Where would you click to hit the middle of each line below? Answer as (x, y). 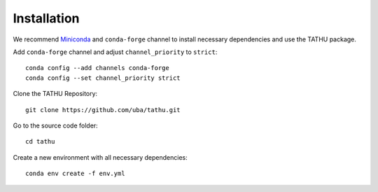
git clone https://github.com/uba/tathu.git (103, 110)
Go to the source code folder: (55, 125)
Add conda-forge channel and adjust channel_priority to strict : (115, 52)
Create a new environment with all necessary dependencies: (100, 157)
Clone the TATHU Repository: (55, 94)
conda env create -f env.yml (75, 174)
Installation (46, 18)
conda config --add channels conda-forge (97, 68)
